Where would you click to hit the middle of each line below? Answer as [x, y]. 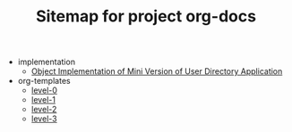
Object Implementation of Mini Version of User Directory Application [157, 71]
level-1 [43, 100]
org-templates [44, 81]
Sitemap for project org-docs [146, 16]
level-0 [44, 90]
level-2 [44, 110]
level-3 [44, 119]
